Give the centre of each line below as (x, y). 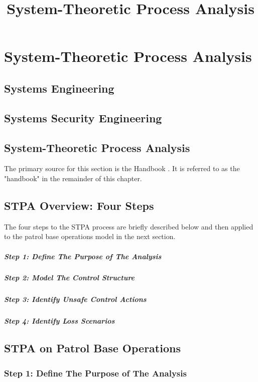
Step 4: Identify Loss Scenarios (59, 321)
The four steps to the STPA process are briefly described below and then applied (129, 226)
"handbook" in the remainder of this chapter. (73, 178)
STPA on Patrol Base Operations (92, 348)
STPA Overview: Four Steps (79, 205)
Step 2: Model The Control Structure (70, 278)
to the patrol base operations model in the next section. (90, 236)
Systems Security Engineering (83, 118)
